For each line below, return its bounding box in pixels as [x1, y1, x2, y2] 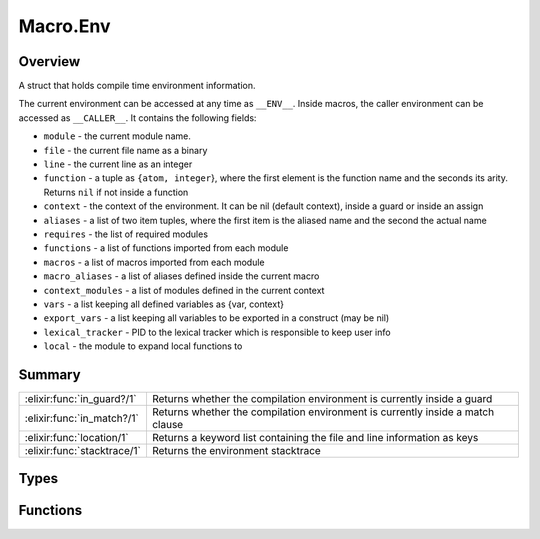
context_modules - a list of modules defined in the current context [43, 284, 325, 296]
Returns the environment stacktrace [151, 444, 322, 457]
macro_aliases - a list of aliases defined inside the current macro [43, 270, 320, 282]
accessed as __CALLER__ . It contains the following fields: [18, 111, 257, 124]
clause [151, 418, 184, 431]
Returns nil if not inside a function [43, 186, 189, 198]
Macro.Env [18, 15, 111, 37]
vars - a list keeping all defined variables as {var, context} [43, 298, 285, 310]
